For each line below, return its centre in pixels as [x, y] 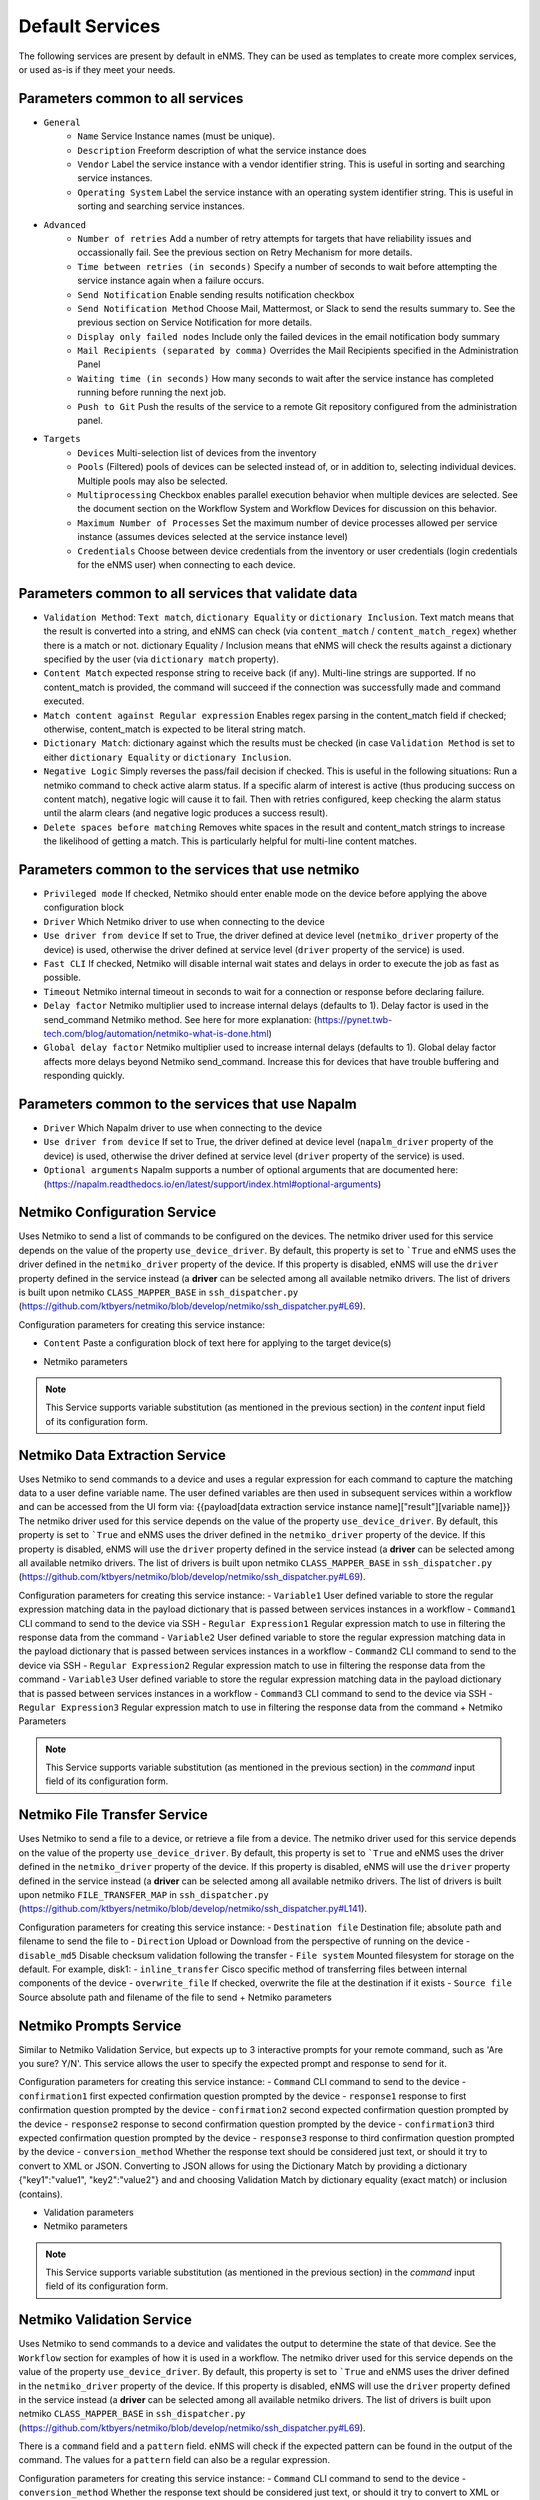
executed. [64, 701]
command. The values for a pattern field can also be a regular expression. [174, 2460]
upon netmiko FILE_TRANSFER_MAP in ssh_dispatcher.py [143, 1894]
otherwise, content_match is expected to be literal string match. [174, 729]
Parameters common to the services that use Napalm [187, 1103]
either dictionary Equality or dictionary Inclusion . [167, 757]
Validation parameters [88, 2212]
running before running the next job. [152, 392]
